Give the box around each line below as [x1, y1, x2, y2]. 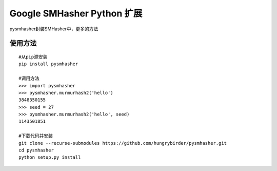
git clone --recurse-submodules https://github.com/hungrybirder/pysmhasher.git [18, 140, 227, 146]
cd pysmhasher [18, 147, 54, 154]
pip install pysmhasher [18, 61, 78, 67]
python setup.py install [18, 155, 81, 160]
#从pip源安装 [18, 54, 48, 60]
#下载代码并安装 [18, 133, 53, 139]
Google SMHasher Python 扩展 [9, 8, 143, 19]
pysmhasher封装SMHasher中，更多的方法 [9, 26, 98, 32]
